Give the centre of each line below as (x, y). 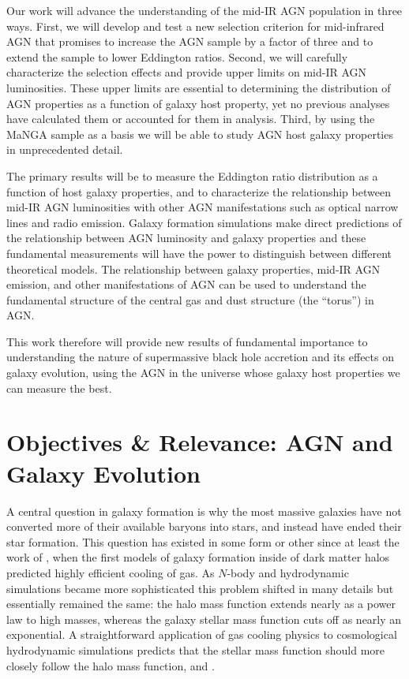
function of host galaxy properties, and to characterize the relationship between (199, 191)
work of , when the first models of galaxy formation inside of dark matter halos (198, 557)
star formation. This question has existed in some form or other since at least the (203, 541)
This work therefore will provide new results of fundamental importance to (187, 341)
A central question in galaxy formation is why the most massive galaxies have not (204, 511)
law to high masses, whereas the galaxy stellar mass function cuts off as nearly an (204, 619)
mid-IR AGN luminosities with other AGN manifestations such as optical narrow (203, 207)
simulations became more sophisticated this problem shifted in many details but (200, 588)
